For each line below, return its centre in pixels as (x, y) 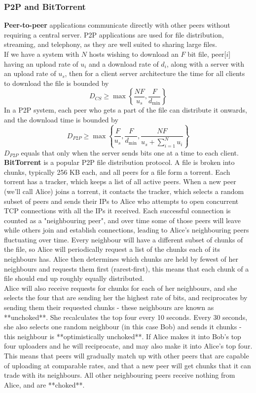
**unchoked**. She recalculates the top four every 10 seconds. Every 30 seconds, (126, 317)
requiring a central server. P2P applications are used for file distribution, (114, 34)
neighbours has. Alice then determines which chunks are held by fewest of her (121, 259)
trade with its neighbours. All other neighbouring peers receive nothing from (120, 375)
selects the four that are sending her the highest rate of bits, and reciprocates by (126, 297)
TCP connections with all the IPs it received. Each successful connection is (117, 211)
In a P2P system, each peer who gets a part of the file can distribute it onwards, (126, 110)
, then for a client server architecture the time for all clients (155, 73)
